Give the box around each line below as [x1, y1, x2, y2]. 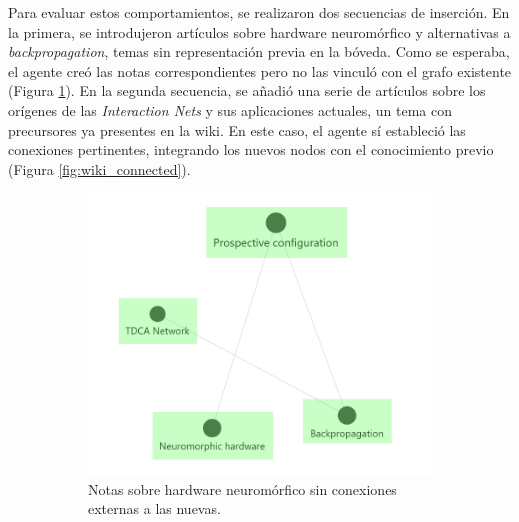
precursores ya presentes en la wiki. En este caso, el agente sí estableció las [8, 119, 466, 140]
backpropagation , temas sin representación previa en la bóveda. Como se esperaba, [8, 41, 510, 62]
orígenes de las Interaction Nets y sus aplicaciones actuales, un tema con [8, 99, 452, 120]
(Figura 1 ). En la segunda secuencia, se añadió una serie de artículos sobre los [8, 80, 486, 101]
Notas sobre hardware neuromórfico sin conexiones [88, 478, 397, 499]
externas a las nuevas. [88, 498, 221, 519]
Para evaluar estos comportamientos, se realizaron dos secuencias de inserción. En [8, 2, 510, 22]
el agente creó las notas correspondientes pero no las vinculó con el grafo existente [8, 60, 512, 81]
